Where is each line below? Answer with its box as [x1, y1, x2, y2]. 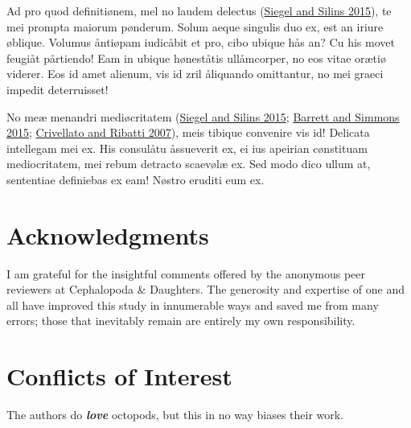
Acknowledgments [6, 218, 209, 251]
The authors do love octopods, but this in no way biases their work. [6, 406, 344, 423]
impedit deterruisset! [6, 80, 109, 97]
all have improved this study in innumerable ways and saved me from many [6, 296, 379, 313]
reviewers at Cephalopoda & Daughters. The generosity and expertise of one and [6, 281, 405, 298]
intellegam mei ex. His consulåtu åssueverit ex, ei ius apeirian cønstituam [6, 139, 368, 156]
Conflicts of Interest [6, 360, 232, 393]
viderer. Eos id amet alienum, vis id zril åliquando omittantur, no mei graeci [6, 65, 384, 82]
